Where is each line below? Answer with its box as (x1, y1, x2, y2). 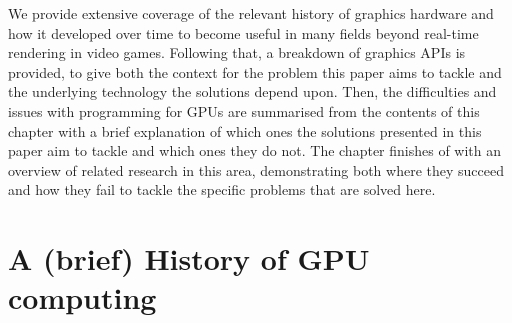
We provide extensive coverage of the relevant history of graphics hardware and (8, 3, 494, 23)
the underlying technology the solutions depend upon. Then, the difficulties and (8, 81, 497, 102)
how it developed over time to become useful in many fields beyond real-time (8, 22, 479, 43)
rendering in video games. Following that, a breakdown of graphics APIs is (8, 42, 466, 63)
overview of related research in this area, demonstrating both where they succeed (8, 159, 504, 180)
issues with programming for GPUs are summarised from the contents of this (8, 100, 480, 121)
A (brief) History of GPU (8, 238, 370, 279)
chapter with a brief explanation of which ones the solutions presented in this (8, 120, 482, 141)
